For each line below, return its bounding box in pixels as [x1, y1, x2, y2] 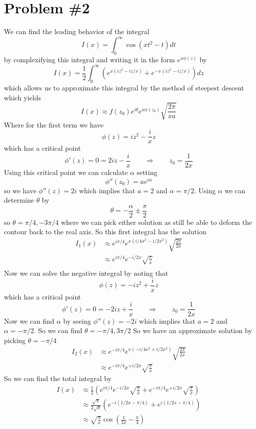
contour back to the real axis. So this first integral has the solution [4, 226, 206, 237]
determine [4, 195, 34, 205]
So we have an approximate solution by [133, 325, 253, 336]
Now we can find [4, 315, 54, 326]
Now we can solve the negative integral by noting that [4, 268, 168, 278]
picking [4, 335, 26, 345]
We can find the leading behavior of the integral [4, 26, 150, 37]
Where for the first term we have [4, 119, 103, 129]
